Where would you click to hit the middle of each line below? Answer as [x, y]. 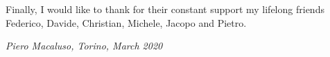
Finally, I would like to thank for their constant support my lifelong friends [165, 9]
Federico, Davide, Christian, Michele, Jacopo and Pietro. [126, 22]
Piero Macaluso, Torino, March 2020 [84, 46]
